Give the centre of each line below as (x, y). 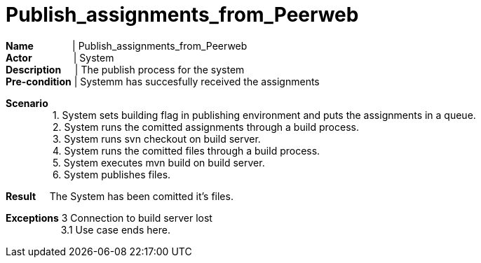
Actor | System (60, 57)
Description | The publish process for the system (125, 69)
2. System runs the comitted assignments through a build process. (205, 127)
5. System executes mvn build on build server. (158, 162)
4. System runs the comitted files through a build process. (186, 150)
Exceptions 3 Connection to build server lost (109, 218)
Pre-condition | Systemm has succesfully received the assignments (163, 81)
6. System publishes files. (111, 174)
